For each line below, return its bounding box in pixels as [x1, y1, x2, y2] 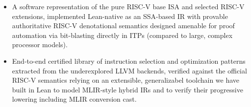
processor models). [12, 39, 68, 50]
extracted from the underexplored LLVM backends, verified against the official [12, 65, 247, 75]
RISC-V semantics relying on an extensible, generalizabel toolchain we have [12, 75, 240, 85]
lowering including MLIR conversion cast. [12, 94, 137, 104]
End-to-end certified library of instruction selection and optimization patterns [12, 55, 246, 66]
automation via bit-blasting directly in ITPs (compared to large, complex [12, 30, 233, 40]
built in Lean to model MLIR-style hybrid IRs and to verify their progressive [12, 84, 243, 94]
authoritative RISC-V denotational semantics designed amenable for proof [12, 20, 235, 31]
